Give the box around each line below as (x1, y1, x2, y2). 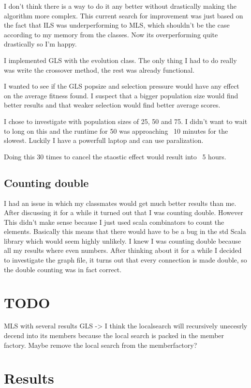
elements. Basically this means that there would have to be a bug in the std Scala (4, 226, 246, 236)
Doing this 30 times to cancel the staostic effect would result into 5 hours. (4, 151, 226, 161)
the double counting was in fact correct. (4, 264, 122, 274)
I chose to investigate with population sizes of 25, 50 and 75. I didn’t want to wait (4, 116, 248, 126)
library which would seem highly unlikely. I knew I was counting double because (4, 235, 241, 246)
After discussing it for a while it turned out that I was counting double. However (4, 207, 243, 217)
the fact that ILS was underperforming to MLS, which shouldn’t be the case (4, 20, 230, 30)
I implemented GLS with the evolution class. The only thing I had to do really (4, 55, 237, 65)
